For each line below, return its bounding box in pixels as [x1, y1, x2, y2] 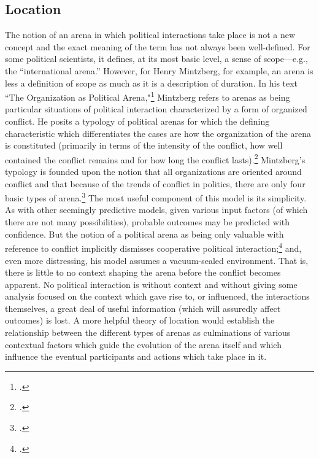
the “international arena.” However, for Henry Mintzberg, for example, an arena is [5, 64, 313, 77]
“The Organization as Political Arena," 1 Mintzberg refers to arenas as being [5, 89, 290, 103]
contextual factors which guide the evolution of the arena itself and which [5, 338, 282, 351]
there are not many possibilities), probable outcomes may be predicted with [5, 215, 290, 228]
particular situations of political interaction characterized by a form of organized [5, 103, 307, 115]
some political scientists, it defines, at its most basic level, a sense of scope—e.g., [5, 52, 308, 65]
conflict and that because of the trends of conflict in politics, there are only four [5, 177, 306, 190]
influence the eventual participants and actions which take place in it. [5, 350, 267, 363]
